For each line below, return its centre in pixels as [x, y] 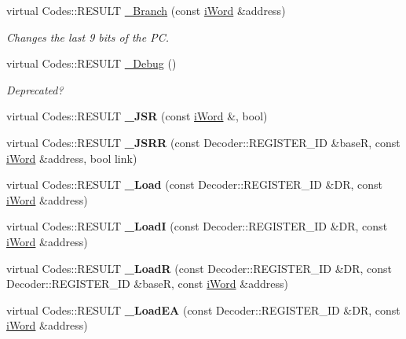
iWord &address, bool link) [72, 158]
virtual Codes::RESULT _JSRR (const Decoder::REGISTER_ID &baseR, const [203, 142]
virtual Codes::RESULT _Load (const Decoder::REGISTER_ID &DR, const [194, 184]
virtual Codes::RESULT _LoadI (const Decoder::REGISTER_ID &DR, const [197, 226]
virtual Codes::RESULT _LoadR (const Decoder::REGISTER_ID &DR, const [199, 268]
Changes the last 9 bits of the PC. [88, 37]
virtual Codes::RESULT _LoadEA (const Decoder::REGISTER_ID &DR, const [203, 310]
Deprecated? [35, 89]
